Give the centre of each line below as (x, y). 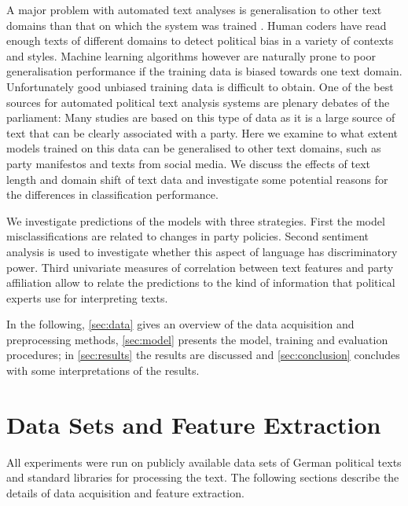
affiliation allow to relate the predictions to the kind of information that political (201, 282)
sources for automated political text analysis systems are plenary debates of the (198, 102)
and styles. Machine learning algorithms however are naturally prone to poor (191, 55)
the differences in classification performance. (112, 194)
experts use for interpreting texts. (87, 297)
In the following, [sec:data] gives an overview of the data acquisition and (180, 324)
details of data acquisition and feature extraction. (125, 492)
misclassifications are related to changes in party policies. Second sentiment (188, 236)
